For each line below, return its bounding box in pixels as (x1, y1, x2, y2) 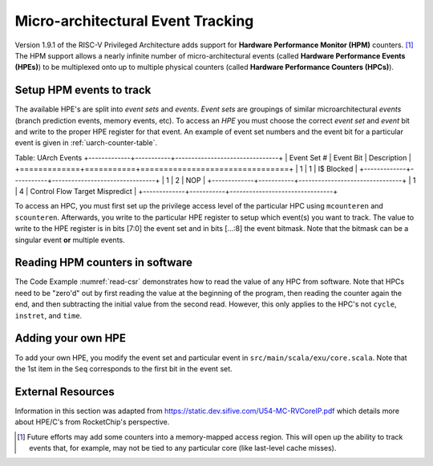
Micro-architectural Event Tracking (14, 12, 254, 30)
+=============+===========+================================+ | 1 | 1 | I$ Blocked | (14, 164, 358, 174)
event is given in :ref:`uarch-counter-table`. (14, 138, 158, 148)
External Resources (14, 385, 115, 399)
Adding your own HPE (14, 331, 126, 345)
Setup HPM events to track (14, 83, 152, 97)
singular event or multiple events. (14, 235, 126, 245)
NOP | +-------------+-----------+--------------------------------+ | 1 (185, 175, 416, 184)
